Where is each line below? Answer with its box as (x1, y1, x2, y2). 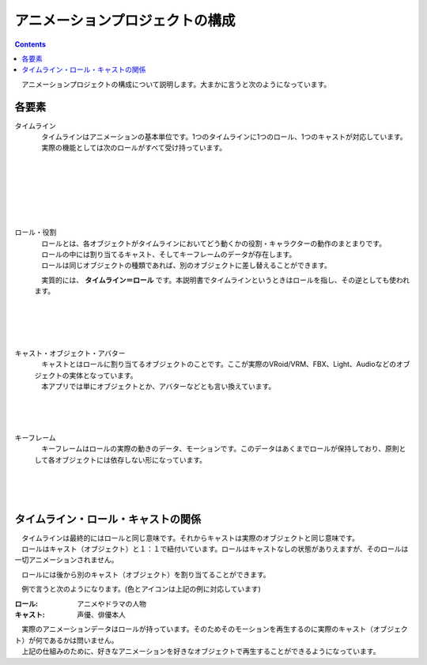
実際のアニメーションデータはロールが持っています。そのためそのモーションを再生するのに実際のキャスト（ (21, 625, 374, 634)
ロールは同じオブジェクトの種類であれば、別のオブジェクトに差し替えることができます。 (40, 261, 332, 270)
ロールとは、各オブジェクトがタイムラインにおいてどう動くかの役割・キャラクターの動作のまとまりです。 (40, 238, 387, 248)
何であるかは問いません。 (35, 635, 119, 644)
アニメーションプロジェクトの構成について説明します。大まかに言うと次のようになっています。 (21, 79, 331, 89)
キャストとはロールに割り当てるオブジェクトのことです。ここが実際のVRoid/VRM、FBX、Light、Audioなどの (40, 360, 397, 369)
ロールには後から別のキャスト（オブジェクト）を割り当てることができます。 (21, 569, 270, 579)
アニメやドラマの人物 (77, 599, 146, 608)
